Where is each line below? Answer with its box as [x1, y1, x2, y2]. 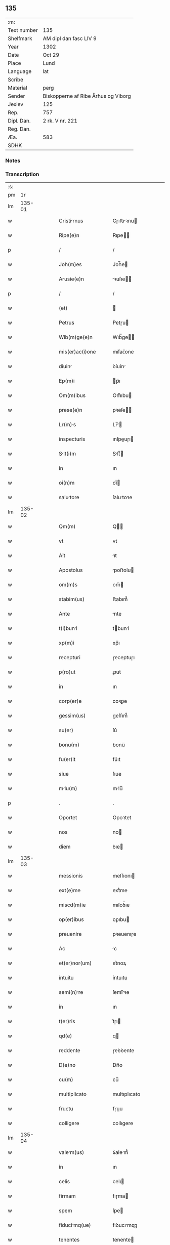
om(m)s [59, 581, 77, 588]
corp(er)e [59, 698, 82, 705]
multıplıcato [112, 1091, 141, 1098]
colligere [59, 1120, 79, 1127]
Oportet [59, 814, 77, 821]
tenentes [59, 1236, 80, 1243]
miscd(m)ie [59, 901, 86, 908]
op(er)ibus [59, 916, 84, 923]
